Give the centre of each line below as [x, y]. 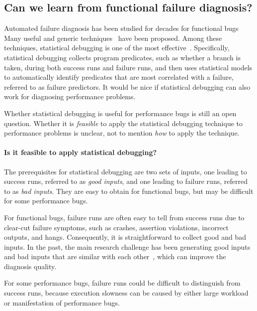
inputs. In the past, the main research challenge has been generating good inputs [127, 246]
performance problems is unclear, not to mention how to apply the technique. [122, 133]
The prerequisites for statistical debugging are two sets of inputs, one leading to [126, 171]
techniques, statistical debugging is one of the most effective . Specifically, [117, 48]
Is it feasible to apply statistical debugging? [81, 152]
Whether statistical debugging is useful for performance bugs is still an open [120, 113]
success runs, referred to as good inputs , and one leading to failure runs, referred [126, 181]
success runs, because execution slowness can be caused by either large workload [126, 293]
